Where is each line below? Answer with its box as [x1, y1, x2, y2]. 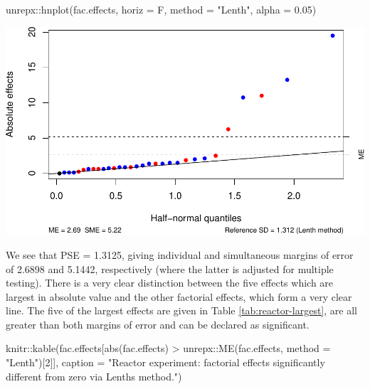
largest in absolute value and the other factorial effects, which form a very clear [6, 289, 352, 304]
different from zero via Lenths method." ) [6, 368, 182, 383]
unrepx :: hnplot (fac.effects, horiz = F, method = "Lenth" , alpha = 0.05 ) [6, 2, 317, 16]
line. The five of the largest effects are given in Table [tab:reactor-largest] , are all [6, 303, 357, 318]
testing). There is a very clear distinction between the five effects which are [6, 275, 334, 290]
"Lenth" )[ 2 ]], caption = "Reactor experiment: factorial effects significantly [6, 355, 325, 370]
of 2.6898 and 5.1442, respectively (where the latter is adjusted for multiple [6, 261, 334, 276]
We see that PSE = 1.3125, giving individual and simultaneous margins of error [6, 247, 354, 262]
